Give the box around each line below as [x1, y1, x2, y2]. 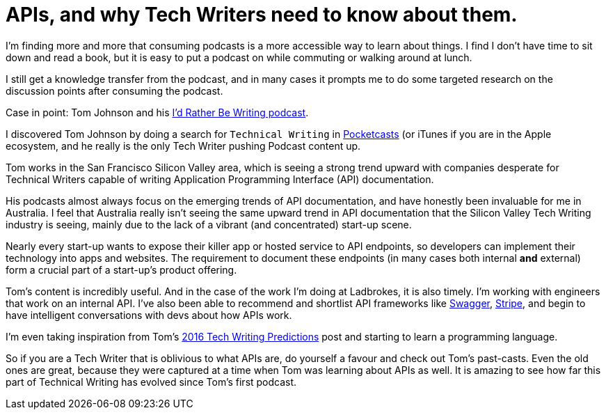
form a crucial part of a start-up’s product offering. [6, 263, 237, 276]
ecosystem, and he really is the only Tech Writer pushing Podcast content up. [6, 139, 361, 152]
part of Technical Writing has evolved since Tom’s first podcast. [6, 375, 297, 388]
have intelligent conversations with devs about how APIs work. [6, 308, 292, 321]
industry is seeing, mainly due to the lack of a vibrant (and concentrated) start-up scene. [6, 218, 412, 230]
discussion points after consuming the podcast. [6, 84, 223, 97]
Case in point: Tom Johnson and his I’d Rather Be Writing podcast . [6, 106, 309, 118]
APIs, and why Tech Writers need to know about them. [6, 3, 518, 26]
